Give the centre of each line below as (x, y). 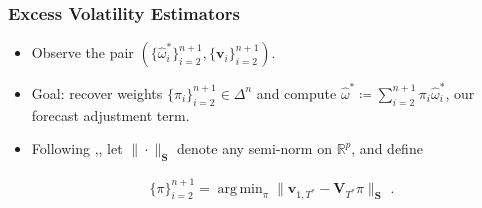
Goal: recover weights (97, 92)
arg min (240, 188)
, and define (387, 148)
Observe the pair (82, 52)
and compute (296, 92)
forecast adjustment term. (110, 114)
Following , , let (77, 148)
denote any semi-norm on (254, 148)
